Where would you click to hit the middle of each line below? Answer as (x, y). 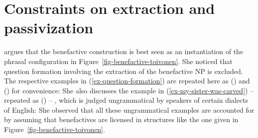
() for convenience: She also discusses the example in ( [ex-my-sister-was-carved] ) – (129, 90)
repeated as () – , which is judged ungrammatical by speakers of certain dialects (126, 100)
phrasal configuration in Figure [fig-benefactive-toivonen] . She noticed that (118, 61)
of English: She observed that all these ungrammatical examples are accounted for (129, 109)
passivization (49, 28)
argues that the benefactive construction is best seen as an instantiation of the (124, 51)
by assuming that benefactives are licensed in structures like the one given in (121, 119)
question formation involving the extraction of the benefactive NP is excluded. (124, 71)
